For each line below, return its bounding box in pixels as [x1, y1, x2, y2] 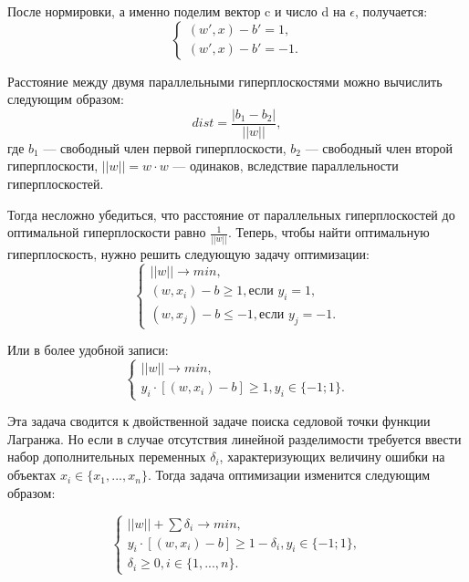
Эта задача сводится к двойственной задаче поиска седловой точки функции [7, 411, 431, 431]
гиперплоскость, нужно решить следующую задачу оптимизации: [7, 244, 370, 263]
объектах [7, 465, 57, 484]
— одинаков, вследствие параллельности [172, 156, 399, 175]
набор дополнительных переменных [7, 447, 206, 466]
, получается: [355, 2, 428, 20]
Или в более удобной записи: [7, 340, 169, 359]
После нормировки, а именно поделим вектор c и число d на [7, 2, 346, 20]
